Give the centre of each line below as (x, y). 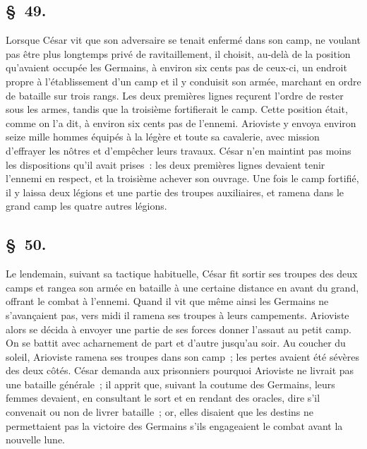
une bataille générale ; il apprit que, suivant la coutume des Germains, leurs (170, 384)
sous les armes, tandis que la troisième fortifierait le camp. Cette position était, (177, 109)
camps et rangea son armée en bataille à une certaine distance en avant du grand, (182, 287)
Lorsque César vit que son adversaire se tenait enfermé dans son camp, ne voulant (183, 40)
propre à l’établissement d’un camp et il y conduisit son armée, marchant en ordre (183, 81)
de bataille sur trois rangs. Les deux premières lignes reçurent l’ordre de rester (175, 95)
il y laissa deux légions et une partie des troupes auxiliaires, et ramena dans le (175, 192)
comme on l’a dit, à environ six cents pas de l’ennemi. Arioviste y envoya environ (181, 122)
